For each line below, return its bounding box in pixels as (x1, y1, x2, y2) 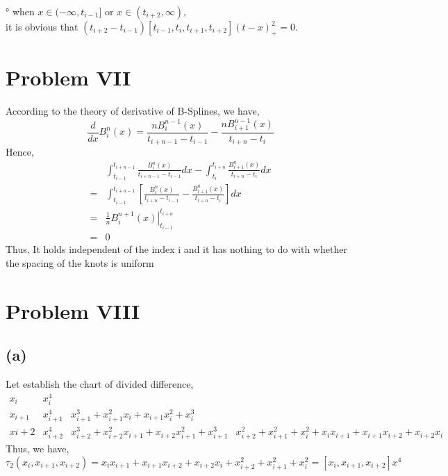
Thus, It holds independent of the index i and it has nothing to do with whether (6, 242, 347, 256)
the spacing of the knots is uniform (6, 255, 154, 270)
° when (6, 4, 35, 18)
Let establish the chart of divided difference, (6, 376, 194, 391)
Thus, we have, (6, 441, 69, 456)
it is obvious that (6, 19, 78, 33)
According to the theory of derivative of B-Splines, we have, (6, 103, 260, 117)
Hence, (6, 145, 34, 159)
